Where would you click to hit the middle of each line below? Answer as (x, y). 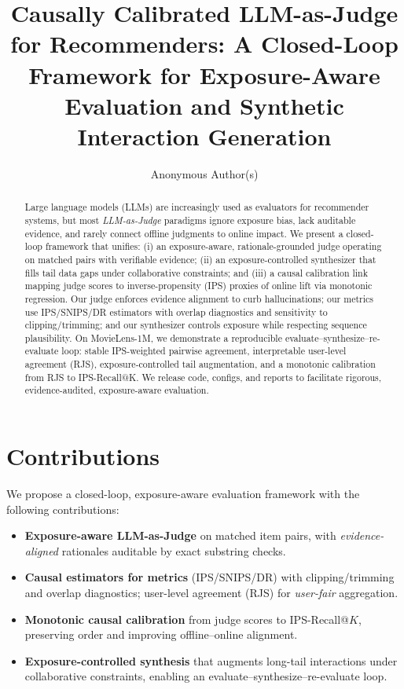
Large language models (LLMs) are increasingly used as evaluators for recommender (197, 207)
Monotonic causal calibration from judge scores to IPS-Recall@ (187, 619)
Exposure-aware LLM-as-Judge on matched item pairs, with (180, 535)
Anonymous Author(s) (204, 173)
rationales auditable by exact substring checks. (174, 550)
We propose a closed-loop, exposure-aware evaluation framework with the (183, 494)
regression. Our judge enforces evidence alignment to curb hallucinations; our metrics (199, 298)
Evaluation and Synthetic (204, 105)
